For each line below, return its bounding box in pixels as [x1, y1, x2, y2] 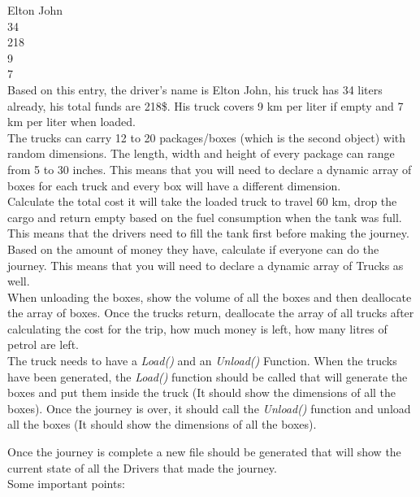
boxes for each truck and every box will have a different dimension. [7, 177, 341, 194]
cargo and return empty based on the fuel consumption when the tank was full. [7, 208, 402, 225]
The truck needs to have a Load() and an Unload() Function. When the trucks [7, 352, 397, 369]
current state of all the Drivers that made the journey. [7, 459, 277, 476]
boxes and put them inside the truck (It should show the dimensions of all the [7, 384, 396, 401]
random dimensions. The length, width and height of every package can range [7, 145, 395, 162]
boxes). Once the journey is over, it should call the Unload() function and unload [7, 399, 411, 416]
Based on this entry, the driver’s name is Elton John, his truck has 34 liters [7, 81, 383, 98]
